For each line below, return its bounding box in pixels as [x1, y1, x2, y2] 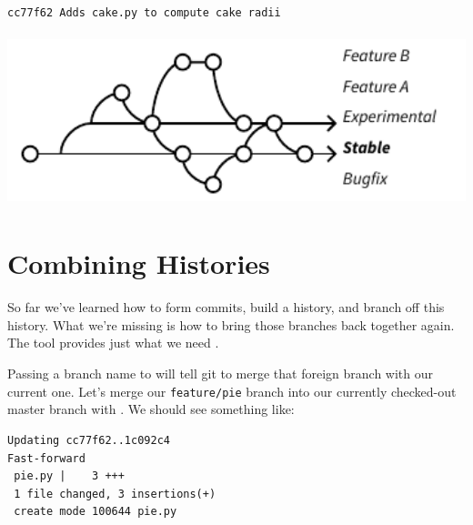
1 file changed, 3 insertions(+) [14, 487, 216, 500]
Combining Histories [7, 245, 270, 282]
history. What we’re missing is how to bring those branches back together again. [7, 315, 455, 334]
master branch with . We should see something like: [7, 399, 295, 419]
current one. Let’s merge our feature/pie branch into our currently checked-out [7, 381, 457, 400]
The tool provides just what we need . [7, 333, 219, 352]
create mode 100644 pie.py [14, 505, 177, 519]
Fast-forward [7, 451, 86, 465]
